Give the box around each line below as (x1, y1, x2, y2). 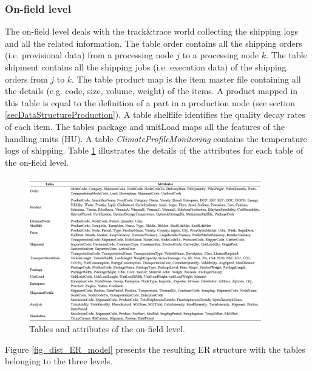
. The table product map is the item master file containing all (72, 72, 301, 85)
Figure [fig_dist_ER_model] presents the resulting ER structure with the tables (5, 342, 305, 355)
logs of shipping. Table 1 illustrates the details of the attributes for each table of (5, 144, 304, 157)
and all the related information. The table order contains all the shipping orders (5, 36, 302, 49)
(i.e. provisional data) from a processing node (5, 49, 174, 61)
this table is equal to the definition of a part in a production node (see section (5, 96, 295, 109)
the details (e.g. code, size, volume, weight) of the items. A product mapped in (5, 84, 298, 97)
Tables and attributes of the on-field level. (29, 322, 185, 335)
